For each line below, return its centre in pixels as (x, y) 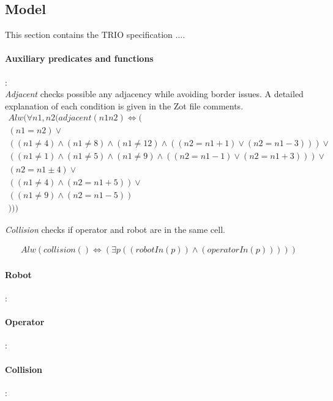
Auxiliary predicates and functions (79, 58)
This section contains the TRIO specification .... (95, 35)
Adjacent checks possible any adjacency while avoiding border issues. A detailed (154, 94)
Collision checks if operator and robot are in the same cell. (115, 229)
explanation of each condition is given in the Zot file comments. (124, 105)
